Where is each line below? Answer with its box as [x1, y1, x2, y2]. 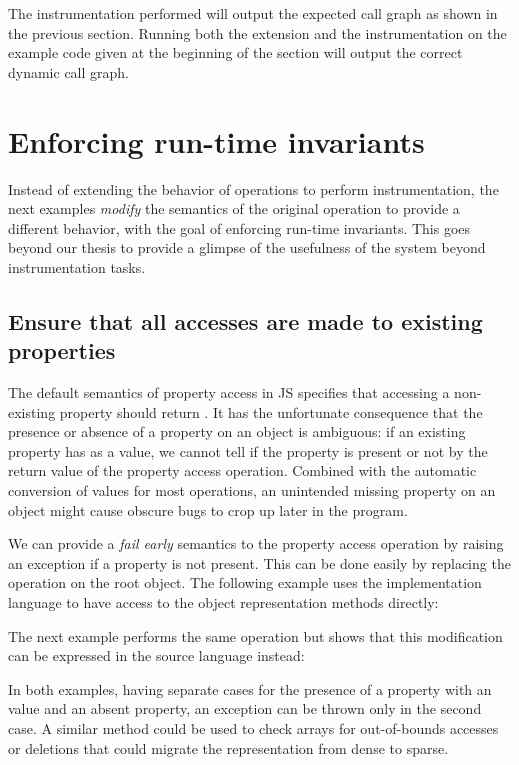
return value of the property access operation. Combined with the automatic [8, 460, 477, 481]
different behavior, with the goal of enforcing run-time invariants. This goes [8, 217, 471, 238]
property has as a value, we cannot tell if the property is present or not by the [8, 440, 488, 461]
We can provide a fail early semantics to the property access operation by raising [8, 533, 504, 554]
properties [8, 335, 116, 366]
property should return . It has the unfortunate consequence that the [59, 401, 483, 422]
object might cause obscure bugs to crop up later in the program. [8, 499, 408, 520]
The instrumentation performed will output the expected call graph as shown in [8, 3, 498, 23]
